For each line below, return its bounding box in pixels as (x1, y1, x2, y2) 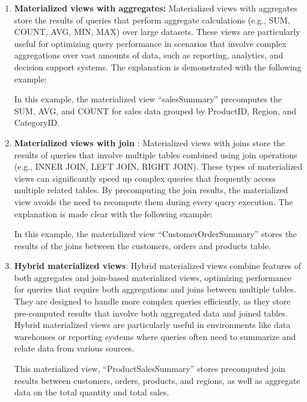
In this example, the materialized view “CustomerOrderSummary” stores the (14, 227, 297, 240)
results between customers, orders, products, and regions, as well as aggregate (14, 374, 300, 386)
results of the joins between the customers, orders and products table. (14, 239, 271, 252)
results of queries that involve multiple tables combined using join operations (14, 148, 297, 161)
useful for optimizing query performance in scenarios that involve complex (14, 37, 287, 49)
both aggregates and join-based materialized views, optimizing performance (14, 271, 292, 283)
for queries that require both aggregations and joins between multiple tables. (14, 283, 296, 295)
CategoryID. (14, 116, 60, 129)
